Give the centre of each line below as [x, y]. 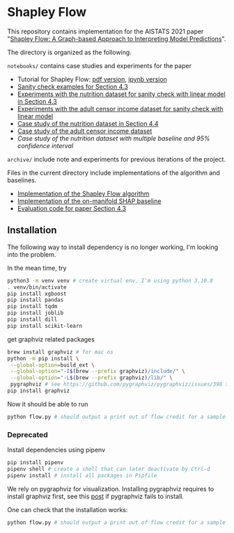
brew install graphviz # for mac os [60, 352]
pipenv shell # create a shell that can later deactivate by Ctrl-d [109, 469]
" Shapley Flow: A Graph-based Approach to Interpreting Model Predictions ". [117, 38]
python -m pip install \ [43, 358]
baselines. [22, 180]
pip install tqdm [32, 307]
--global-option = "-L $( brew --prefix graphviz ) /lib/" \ [91, 378]
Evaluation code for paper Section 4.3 [72, 208]
